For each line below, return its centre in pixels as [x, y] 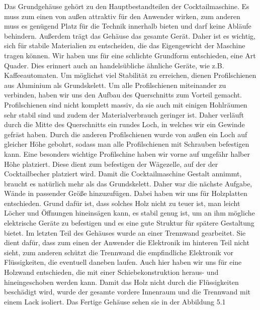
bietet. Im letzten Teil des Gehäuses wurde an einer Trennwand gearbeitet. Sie [125, 232]
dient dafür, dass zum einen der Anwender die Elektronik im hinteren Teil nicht [127, 242]
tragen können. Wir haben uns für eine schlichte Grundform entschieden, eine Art [130, 55]
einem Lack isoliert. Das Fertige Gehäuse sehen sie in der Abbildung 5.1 [115, 301]
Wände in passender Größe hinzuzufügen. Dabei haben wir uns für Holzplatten [126, 193]
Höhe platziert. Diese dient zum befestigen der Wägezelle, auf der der [111, 164]
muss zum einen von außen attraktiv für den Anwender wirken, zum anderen [122, 16]
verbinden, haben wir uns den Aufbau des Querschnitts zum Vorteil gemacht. [123, 95]
